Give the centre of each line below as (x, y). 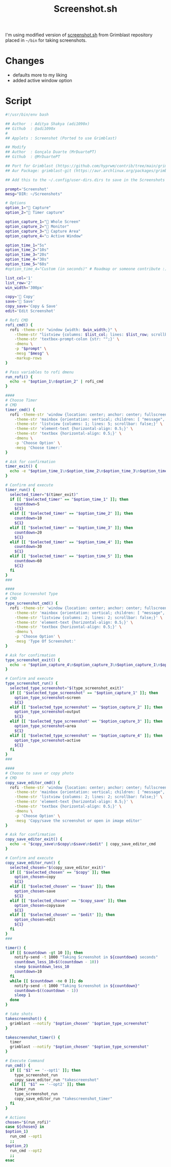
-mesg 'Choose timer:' (38, 448)
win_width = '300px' (25, 288)
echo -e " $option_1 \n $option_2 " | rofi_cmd (56, 382)
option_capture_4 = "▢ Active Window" (44, 236)
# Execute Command (25, 1061)
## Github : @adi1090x (31, 129)
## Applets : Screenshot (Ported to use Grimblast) (61, 138)
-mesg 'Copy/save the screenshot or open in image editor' (78, 821)
